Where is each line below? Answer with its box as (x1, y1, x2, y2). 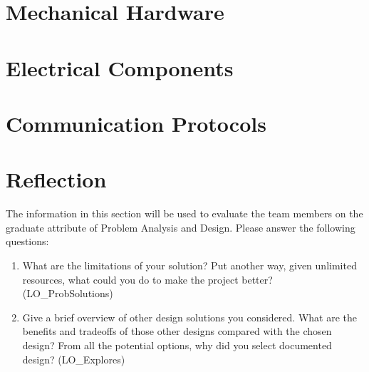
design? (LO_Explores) (22, 351, 125, 366)
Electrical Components (6, 53, 234, 82)
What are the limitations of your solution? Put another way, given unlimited (22, 258, 357, 273)
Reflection (6, 165, 107, 194)
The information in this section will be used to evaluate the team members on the (6, 206, 363, 221)
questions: (6, 234, 49, 249)
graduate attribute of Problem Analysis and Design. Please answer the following (6, 219, 355, 234)
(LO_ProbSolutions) (22, 286, 113, 301)
